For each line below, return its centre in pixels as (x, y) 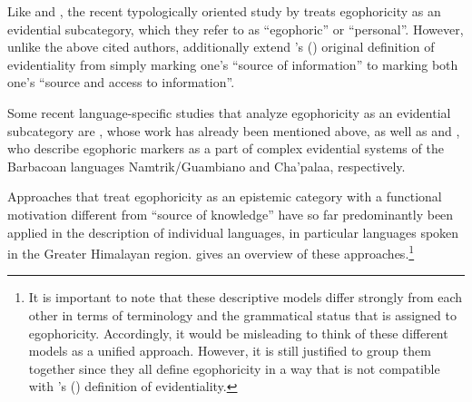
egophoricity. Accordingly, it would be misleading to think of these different (238, 333)
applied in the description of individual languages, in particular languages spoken (233, 232)
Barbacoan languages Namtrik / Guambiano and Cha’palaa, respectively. (206, 166)
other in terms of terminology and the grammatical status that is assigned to (242, 314)
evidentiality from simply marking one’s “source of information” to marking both (233, 64)
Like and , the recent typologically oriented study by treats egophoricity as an (224, 11)
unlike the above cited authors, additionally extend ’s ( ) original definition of (221, 47)
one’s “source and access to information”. (121, 82)
